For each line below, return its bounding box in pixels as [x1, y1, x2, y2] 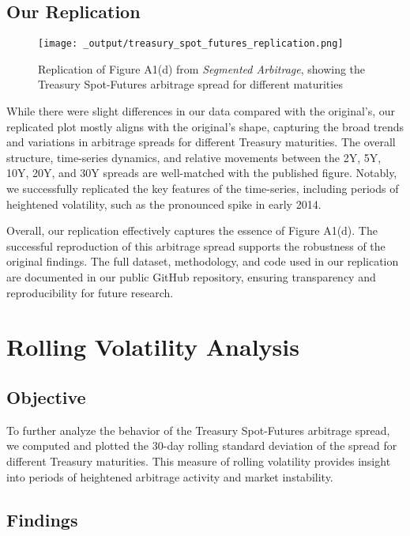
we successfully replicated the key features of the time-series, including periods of [6, 180, 399, 197]
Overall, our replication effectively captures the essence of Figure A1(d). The [6, 222, 378, 239]
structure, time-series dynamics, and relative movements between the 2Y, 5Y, [6, 149, 382, 165]
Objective [6, 384, 86, 409]
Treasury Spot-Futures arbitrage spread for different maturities [38, 76, 343, 92]
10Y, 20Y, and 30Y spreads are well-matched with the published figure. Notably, [6, 164, 397, 181]
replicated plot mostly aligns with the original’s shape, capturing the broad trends [6, 118, 404, 134]
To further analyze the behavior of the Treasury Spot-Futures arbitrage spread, [6, 421, 390, 438]
